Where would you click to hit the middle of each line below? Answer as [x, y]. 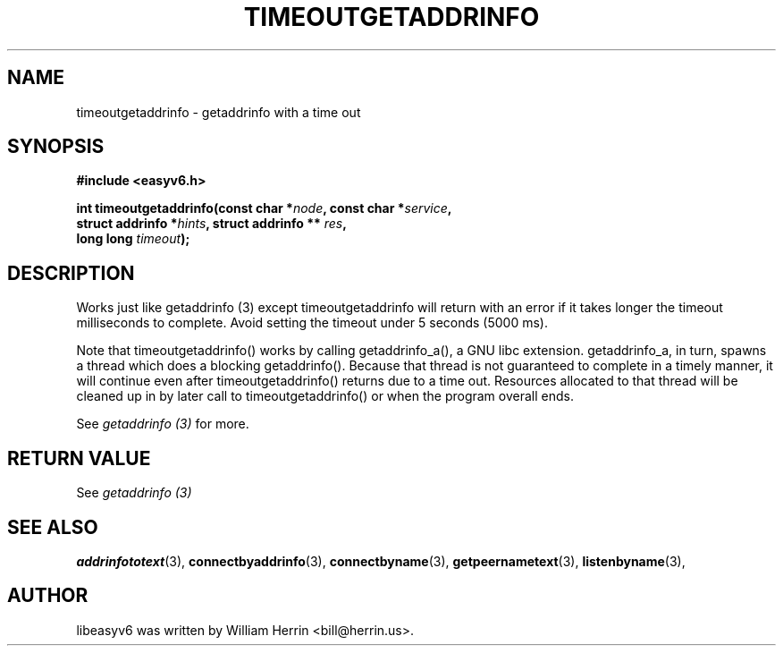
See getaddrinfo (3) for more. [163, 424]
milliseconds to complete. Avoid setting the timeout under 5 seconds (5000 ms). [312, 323]
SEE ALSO [53, 527]
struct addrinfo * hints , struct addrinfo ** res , [211, 224]
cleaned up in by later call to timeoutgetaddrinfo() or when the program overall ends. [325, 396]
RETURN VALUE [79, 458]
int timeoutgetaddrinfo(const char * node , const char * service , [264, 208]
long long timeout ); [133, 239]
